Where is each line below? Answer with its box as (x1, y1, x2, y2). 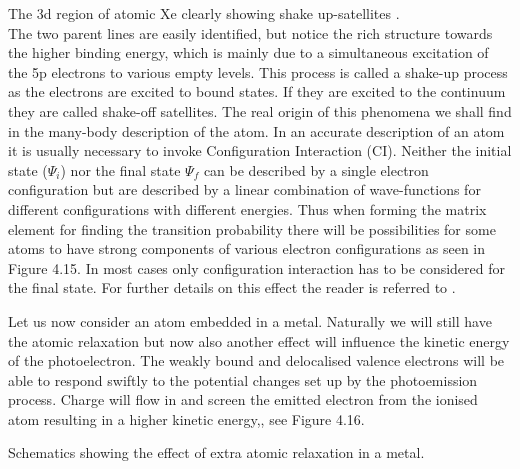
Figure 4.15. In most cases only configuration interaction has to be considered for (8, 257, 505, 278)
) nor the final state (60, 159, 181, 180)
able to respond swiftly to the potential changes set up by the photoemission (8, 369, 478, 390)
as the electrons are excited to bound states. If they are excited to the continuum (8, 81, 506, 102)
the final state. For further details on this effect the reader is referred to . (8, 277, 456, 298)
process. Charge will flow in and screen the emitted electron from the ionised (8, 389, 478, 410)
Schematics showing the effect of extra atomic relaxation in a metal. (8, 442, 425, 463)
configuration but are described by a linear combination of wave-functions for (8, 179, 481, 200)
